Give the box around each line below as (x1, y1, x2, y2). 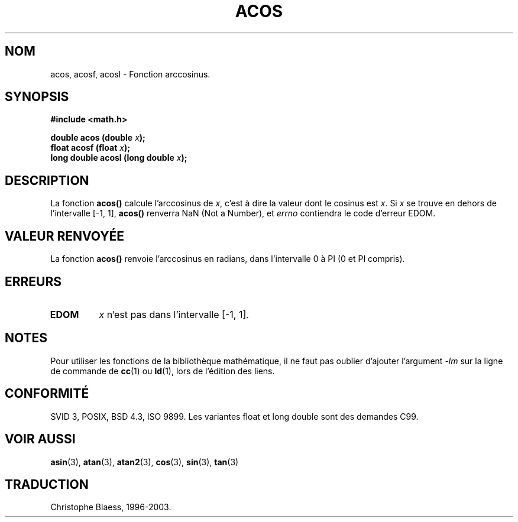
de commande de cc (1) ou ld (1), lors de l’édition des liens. (50, 365, 275, 376)
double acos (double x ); (50, 132, 145, 143)
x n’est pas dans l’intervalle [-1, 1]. (99, 308, 249, 320)
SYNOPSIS (5, 89, 69, 105)
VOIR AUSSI (5, 432, 76, 447)
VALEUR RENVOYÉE (5, 228, 124, 244)
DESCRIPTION (5, 173, 89, 188)
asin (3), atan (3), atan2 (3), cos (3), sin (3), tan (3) (50, 456, 239, 467)
